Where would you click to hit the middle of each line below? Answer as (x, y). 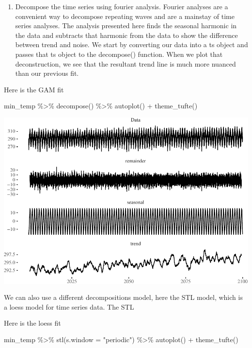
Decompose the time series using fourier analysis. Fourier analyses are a (122, 6)
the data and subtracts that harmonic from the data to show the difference (126, 35)
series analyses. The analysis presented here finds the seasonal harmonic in (126, 26)
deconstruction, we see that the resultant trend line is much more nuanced (126, 63)
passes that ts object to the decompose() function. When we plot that (119, 54)
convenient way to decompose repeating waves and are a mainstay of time (125, 16)
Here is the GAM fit (34, 89)
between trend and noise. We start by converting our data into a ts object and (132, 44)
